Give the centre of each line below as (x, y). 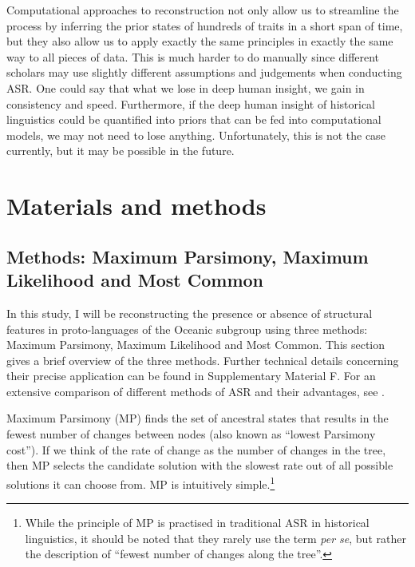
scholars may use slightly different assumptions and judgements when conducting (204, 72)
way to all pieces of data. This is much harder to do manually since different (193, 56)
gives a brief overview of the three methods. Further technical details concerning (203, 360)
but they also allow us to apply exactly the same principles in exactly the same (200, 41)
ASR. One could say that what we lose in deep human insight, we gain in (186, 87)
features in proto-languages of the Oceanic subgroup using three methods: (187, 329)
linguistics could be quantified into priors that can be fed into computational (194, 119)
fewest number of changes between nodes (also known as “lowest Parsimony (191, 434)
